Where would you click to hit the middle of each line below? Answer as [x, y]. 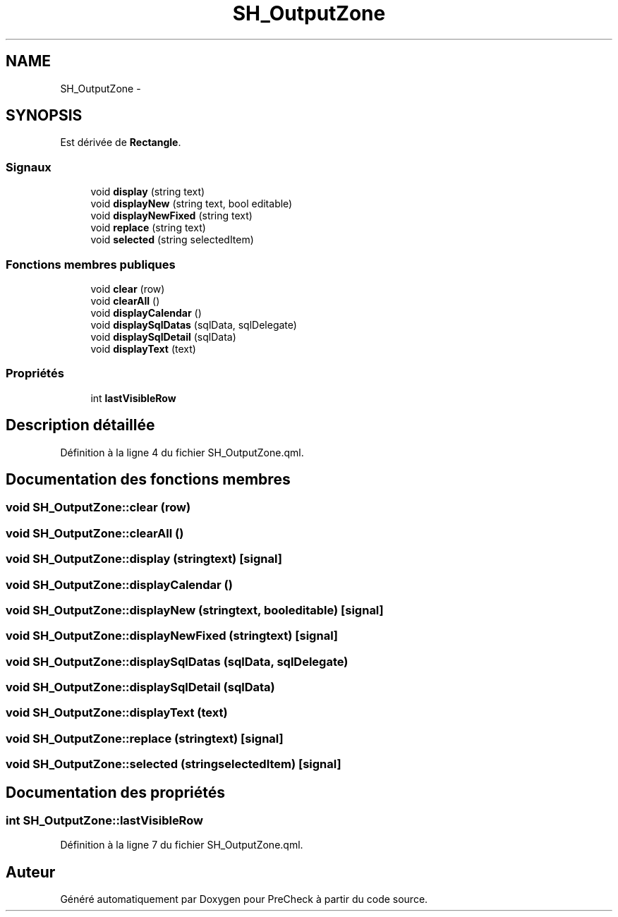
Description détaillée [80, 425]
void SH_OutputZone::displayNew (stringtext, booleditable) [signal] [195, 610]
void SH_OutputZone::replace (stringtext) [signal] [145, 738]
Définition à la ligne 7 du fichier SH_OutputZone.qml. [182, 845]
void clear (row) [128, 289]
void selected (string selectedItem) [172, 240]
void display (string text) [148, 192]
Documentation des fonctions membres [148, 479]
